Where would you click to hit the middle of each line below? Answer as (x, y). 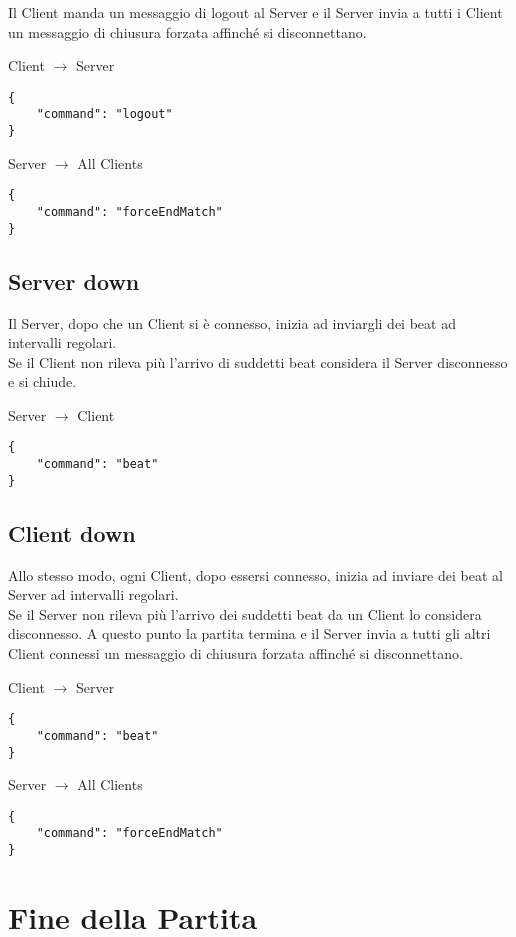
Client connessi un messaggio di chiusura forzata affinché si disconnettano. (235, 653)
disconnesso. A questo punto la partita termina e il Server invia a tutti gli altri (249, 633)
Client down (72, 532)
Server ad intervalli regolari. (93, 594)
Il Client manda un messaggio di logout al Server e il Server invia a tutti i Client (255, 12)
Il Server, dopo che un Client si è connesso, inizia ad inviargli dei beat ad (232, 322)
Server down (74, 280)
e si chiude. (42, 381)
